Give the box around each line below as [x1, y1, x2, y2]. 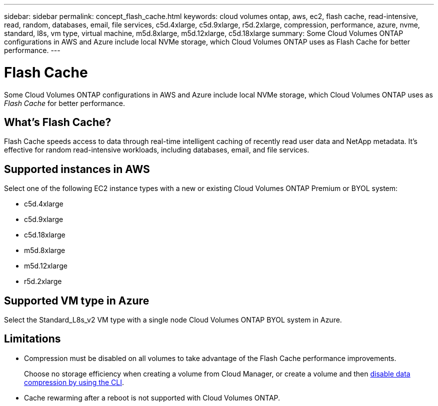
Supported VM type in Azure [4, 294, 149, 307]
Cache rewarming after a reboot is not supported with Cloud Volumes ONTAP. [24, 393, 280, 402]
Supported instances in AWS [4, 162, 150, 175]
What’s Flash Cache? [4, 115, 111, 128]
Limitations [4, 332, 61, 345]
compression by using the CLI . [24, 377, 124, 386]
